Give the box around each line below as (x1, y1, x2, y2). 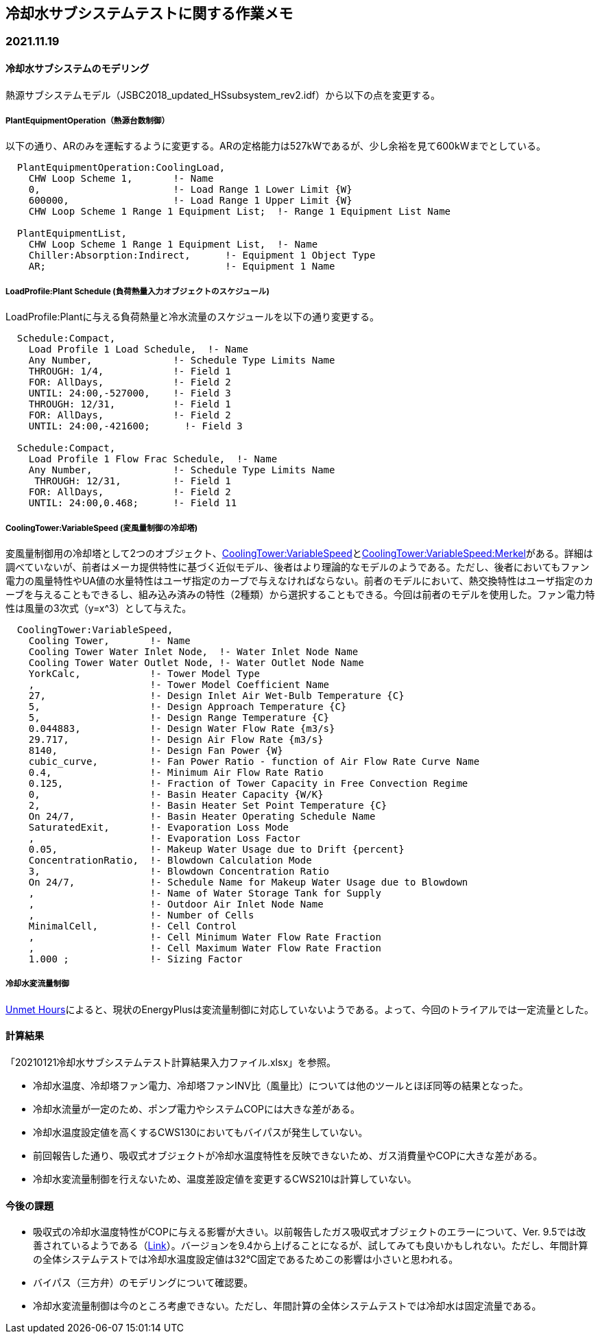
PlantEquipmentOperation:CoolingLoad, (16, 162, 226, 174)
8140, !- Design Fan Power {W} (28, 744, 283, 756)
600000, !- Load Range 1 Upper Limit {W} (28, 195, 352, 206)
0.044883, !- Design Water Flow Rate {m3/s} (28, 722, 335, 734)
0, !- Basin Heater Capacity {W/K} (28, 788, 324, 800)
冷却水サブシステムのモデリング (5, 62, 149, 75)
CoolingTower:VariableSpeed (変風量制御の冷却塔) (5, 523, 198, 533)
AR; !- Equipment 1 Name (28, 261, 335, 272)
